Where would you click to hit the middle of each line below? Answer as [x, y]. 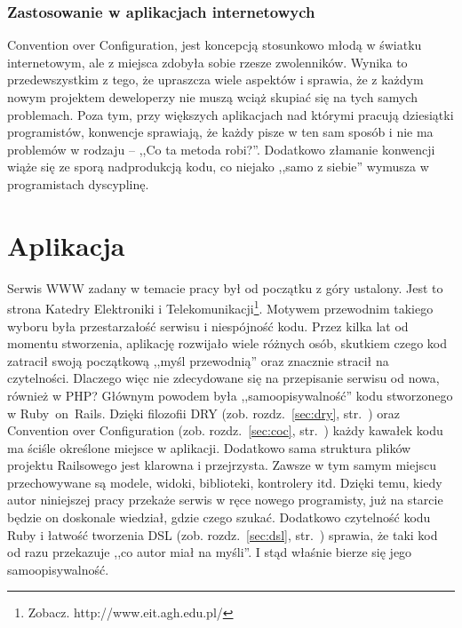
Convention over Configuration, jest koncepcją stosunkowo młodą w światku [215, 45]
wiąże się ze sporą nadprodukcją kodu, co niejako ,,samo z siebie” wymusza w [218, 167]
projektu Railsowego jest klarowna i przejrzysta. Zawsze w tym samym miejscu [222, 465]
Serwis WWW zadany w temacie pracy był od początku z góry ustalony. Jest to [225, 287]
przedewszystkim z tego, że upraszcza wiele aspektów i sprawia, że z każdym [215, 79]
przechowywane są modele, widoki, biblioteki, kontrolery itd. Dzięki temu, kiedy [225, 482]
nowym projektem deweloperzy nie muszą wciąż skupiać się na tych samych [212, 97]
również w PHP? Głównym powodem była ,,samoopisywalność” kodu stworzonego [230, 395]
